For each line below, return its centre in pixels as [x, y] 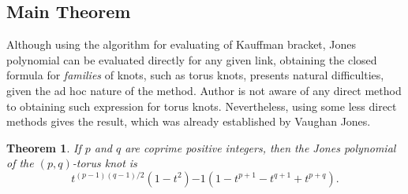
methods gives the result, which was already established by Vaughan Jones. [189, 121]
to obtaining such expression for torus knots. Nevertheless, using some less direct [202, 106]
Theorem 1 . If [44, 147]
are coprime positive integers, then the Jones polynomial [260, 147]
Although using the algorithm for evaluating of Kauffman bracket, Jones [182, 44]
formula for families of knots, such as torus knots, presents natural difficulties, [195, 75]
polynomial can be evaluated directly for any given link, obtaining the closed [192, 59]
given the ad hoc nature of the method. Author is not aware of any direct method [204, 90]
